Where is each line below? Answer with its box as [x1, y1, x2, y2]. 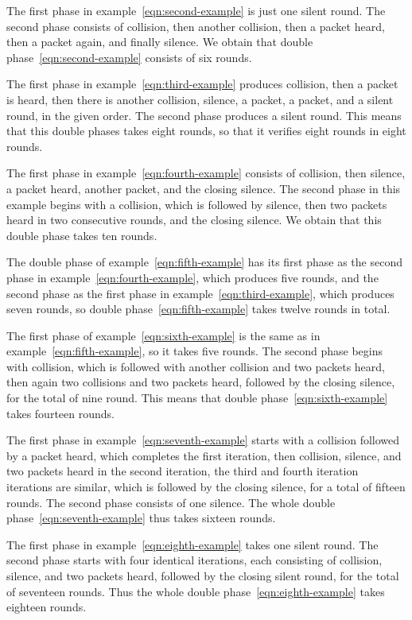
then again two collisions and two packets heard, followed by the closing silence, [6, 374, 395, 390]
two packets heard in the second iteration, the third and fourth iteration [6, 463, 359, 479]
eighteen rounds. [6, 599, 87, 615]
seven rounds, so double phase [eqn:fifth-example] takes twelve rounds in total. [6, 300, 391, 317]
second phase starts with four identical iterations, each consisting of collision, [6, 552, 383, 568]
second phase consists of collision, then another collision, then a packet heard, [6, 17, 385, 34]
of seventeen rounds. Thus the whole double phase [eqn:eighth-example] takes [6, 583, 385, 599]
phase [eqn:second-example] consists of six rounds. [6, 48, 252, 65]
